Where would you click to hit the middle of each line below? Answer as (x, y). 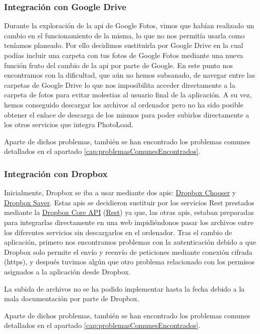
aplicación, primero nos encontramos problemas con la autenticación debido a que (130, 242)
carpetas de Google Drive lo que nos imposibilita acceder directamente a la (120, 85)
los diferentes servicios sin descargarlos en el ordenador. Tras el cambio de (118, 232)
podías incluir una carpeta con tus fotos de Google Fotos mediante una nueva (124, 55)
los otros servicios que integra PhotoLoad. (69, 124)
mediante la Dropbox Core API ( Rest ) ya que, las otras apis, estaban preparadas (129, 212)
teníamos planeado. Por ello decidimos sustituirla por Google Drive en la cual (124, 45)
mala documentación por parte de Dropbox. (72, 298)
